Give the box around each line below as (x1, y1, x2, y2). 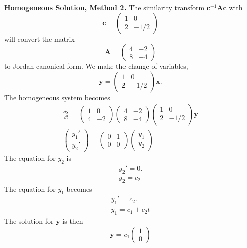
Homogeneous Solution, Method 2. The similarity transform (4, 2, 205, 12)
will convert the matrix (4, 33, 75, 44)
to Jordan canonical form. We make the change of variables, (4, 61, 188, 71)
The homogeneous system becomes (4, 92, 110, 102)
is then (62, 216, 83, 226)
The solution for (4, 216, 54, 226)
